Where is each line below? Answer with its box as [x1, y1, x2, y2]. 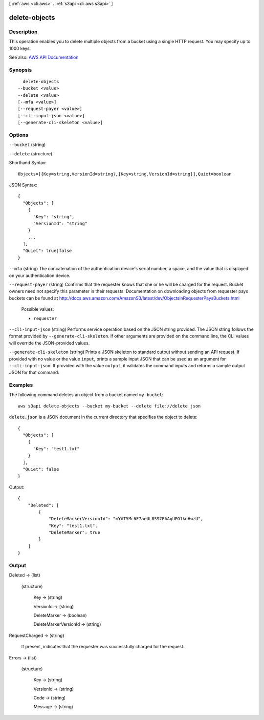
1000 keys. [9, 45, 31, 51]
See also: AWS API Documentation [9, 54, 79, 60]
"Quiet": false [22, 466, 59, 472]
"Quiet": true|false [22, 248, 72, 254]
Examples [9, 381, 33, 388]
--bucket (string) [9, 142, 46, 148]
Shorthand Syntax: [9, 160, 46, 166]
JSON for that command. [9, 369, 60, 376]
